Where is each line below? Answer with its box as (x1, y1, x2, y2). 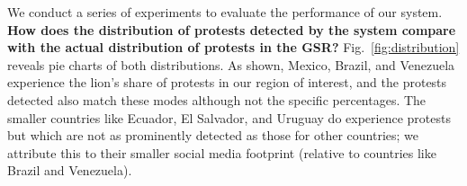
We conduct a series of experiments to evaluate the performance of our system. (7, 3, 443, 21)
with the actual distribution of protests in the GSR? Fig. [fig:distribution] (7, 38, 460, 57)
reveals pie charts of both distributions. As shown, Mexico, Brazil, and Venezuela (7, 55, 455, 74)
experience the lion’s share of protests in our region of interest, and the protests (7, 73, 447, 92)
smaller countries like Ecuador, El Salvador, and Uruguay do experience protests (7, 108, 451, 127)
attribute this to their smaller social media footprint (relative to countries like (7, 143, 436, 162)
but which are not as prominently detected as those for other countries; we (7, 126, 419, 145)
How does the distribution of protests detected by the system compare (7, 20, 456, 39)
